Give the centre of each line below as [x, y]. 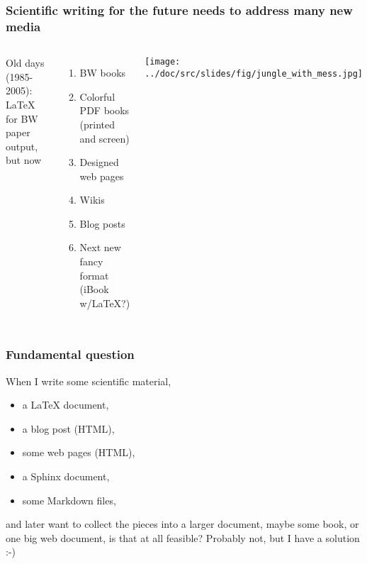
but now [24, 160]
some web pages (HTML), [79, 452]
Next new [100, 247]
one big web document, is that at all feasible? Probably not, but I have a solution [183, 537]
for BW [22, 118]
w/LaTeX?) [105, 303]
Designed [99, 162]
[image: [163, 62]
